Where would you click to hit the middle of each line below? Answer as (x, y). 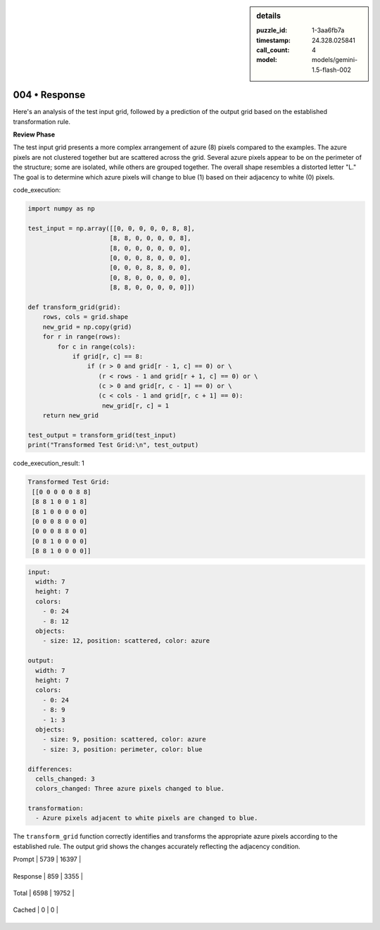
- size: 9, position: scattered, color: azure (125, 740)
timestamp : (274, 40)
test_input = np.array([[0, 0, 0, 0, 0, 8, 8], (111, 228)
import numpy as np (61, 209)
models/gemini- (335, 60)
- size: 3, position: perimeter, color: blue (122, 749)
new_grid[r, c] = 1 (135, 406)
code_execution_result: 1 (49, 463)
